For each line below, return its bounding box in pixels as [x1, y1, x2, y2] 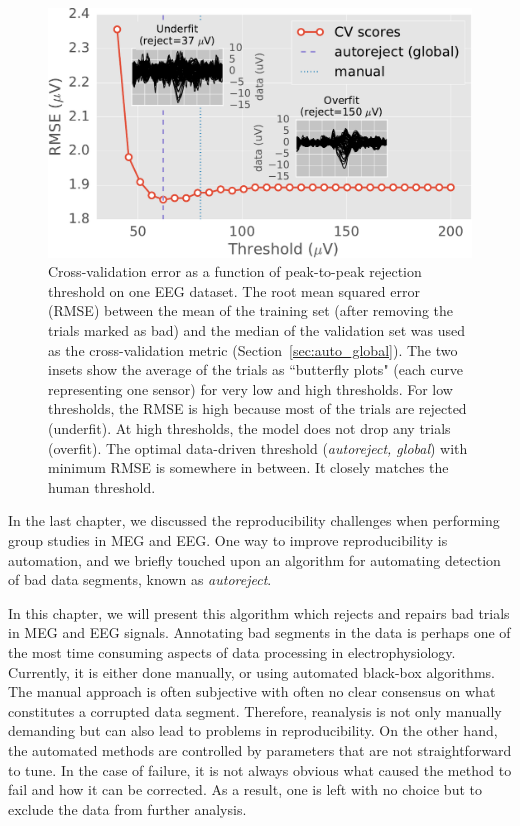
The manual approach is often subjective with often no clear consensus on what [8, 681, 496, 702]
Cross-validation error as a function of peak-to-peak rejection [48, 261, 422, 282]
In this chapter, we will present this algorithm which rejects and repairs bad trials [8, 602, 510, 623]
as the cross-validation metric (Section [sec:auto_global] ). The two [48, 339, 458, 360]
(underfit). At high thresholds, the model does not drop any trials [48, 418, 451, 439]
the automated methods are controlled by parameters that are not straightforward [8, 739, 512, 760]
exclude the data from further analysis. [8, 798, 247, 819]
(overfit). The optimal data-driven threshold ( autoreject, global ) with [48, 437, 468, 458]
